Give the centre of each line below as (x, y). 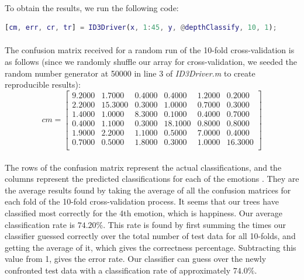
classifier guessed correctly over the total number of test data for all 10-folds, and (150, 236)
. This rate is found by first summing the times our (195, 224)
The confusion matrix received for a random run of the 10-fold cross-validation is (150, 50)
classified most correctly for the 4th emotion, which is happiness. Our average (144, 212)
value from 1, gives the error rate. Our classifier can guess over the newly (136, 259)
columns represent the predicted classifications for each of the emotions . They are (152, 179)
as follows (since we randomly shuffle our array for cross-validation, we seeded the (151, 61)
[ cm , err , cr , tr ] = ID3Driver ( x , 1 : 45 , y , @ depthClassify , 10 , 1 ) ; (141, 28)
